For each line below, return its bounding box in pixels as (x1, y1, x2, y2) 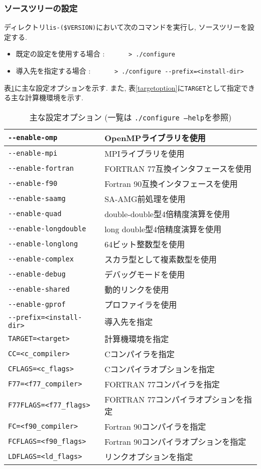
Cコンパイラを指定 (104, 348, 175, 360)
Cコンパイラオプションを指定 (104, 363, 215, 375)
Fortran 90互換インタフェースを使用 (104, 178, 238, 190)
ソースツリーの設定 (4, 2, 78, 14)
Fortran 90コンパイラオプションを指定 (104, 436, 246, 448)
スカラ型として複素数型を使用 (104, 253, 217, 265)
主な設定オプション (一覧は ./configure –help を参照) (29, 111, 232, 123)
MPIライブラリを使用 (104, 148, 185, 160)
